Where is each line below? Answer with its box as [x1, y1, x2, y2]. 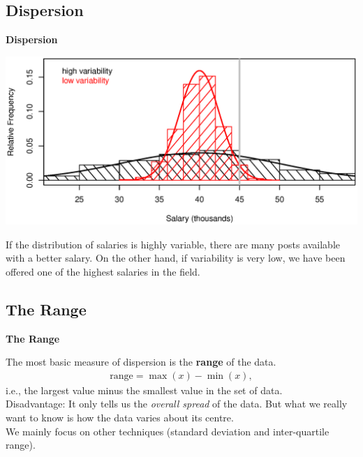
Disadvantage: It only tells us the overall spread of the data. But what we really [6, 396, 348, 411]
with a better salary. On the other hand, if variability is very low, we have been [6, 250, 346, 265]
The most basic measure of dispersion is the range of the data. [6, 354, 276, 369]
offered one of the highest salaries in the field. [6, 264, 200, 278]
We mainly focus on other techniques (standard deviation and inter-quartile [6, 424, 329, 438]
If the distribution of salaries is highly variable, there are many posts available [6, 237, 341, 251]
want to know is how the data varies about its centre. [6, 410, 234, 424]
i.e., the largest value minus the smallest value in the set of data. [6, 382, 283, 397]
